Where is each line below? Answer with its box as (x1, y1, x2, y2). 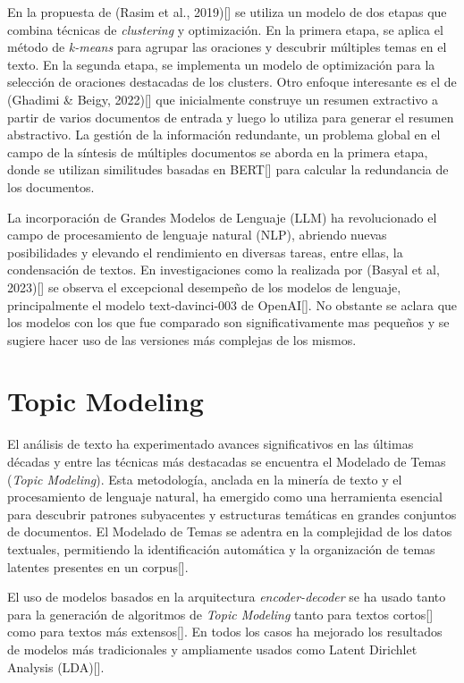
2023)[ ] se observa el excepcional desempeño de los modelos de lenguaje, (7, 277, 401, 296)
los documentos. (7, 177, 95, 196)
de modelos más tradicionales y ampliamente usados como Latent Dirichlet (7, 639, 418, 658)
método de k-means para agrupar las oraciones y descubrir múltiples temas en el (7, 38, 447, 56)
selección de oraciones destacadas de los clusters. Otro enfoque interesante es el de (7, 72, 457, 91)
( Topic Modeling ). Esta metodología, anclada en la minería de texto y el (7, 469, 402, 488)
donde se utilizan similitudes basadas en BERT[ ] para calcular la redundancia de (7, 160, 449, 179)
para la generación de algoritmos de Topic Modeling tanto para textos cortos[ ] (7, 604, 434, 623)
